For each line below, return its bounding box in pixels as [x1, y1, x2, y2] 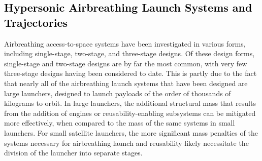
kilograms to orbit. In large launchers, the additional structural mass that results [4, 98, 256, 108]
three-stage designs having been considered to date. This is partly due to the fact [4, 68, 257, 78]
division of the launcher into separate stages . [4, 147, 143, 158]
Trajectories [4, 14, 68, 30]
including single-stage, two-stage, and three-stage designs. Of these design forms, [4, 48, 255, 59]
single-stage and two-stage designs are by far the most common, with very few [4, 58, 247, 68]
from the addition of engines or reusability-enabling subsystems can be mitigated [4, 107, 256, 118]
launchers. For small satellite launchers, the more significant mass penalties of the [4, 127, 258, 138]
